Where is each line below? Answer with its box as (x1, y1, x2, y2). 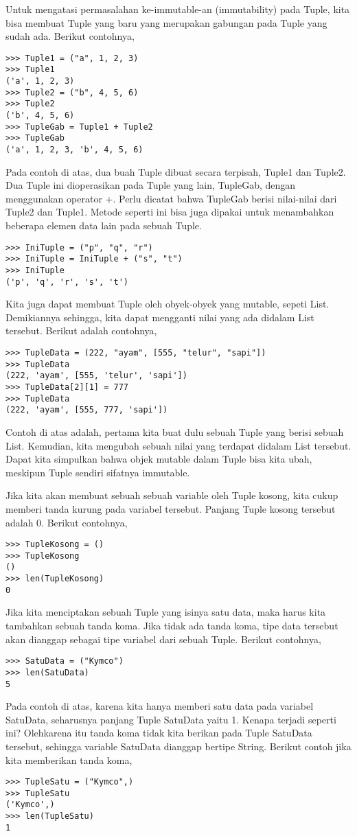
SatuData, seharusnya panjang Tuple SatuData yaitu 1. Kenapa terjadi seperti (5, 712, 336, 726)
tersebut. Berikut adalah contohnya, (5, 323, 157, 338)
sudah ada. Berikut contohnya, (5, 29, 135, 43)
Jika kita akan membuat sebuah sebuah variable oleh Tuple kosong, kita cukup (5, 488, 338, 502)
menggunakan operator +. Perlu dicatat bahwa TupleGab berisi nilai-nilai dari (5, 191, 337, 205)
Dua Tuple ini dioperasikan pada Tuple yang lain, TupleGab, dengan (5, 178, 296, 192)
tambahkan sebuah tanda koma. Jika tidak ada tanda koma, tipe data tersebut (5, 618, 338, 633)
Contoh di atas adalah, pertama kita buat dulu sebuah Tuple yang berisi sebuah (5, 425, 344, 439)
